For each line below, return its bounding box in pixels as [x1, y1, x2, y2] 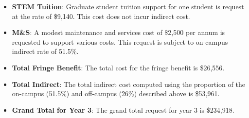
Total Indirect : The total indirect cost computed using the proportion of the [12, 79, 245, 89]
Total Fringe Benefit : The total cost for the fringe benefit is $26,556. [12, 62, 225, 72]
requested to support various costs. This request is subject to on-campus [12, 36, 228, 47]
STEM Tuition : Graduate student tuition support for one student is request [12, 1, 244, 11]
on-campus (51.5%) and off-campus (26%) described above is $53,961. [12, 88, 220, 99]
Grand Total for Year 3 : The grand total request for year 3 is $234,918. [12, 104, 234, 115]
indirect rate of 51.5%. [12, 46, 79, 56]
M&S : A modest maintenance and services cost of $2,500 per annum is [12, 27, 225, 37]
